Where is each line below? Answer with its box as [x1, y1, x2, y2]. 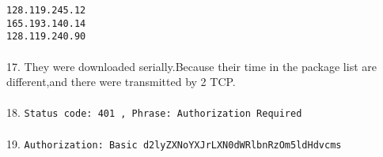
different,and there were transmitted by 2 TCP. [6, 73, 236, 90]
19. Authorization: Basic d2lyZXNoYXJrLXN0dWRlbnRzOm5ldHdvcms [6, 135, 342, 151]
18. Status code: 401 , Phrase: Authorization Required [6, 104, 302, 121]
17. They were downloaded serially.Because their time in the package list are [6, 58, 377, 74]
